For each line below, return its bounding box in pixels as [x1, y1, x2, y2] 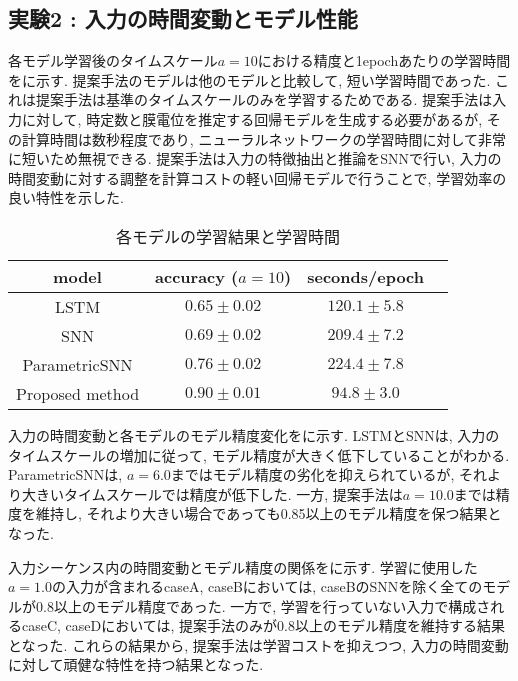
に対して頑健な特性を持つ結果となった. [8, 654, 264, 675]
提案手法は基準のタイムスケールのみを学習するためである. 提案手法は [35, 89, 493, 110]
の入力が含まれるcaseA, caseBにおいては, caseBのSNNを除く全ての [51, 576, 483, 597]
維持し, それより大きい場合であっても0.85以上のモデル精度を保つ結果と [35, 503, 502, 524]
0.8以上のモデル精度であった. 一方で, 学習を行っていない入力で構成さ [35, 595, 491, 616]
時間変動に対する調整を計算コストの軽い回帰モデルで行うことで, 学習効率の [8, 167, 507, 188]
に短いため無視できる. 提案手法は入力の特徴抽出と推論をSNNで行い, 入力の [8, 148, 502, 169]
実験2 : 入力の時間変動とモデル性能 [8, 3, 358, 34]
